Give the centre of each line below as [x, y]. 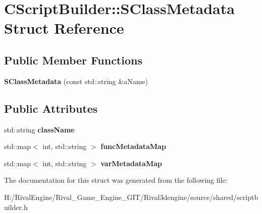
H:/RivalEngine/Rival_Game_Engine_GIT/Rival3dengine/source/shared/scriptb [131, 197]
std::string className [39, 129]
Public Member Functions [73, 60]
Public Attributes [51, 108]
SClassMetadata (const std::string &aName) [76, 81]
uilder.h [16, 207]
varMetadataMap [131, 163]
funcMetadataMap [133, 146]
